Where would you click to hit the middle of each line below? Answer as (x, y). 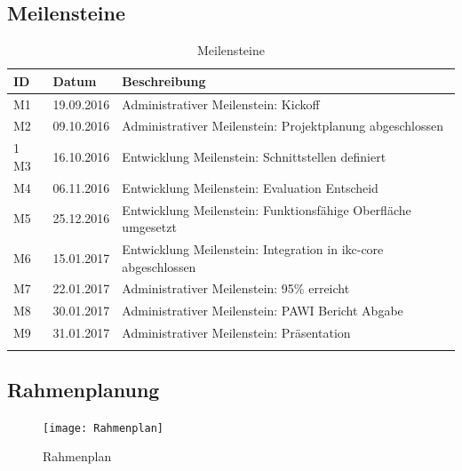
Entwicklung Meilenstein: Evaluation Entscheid (250, 187)
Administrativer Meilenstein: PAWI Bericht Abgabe (263, 311)
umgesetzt (149, 227)
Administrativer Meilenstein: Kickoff (221, 104)
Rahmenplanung (84, 389)
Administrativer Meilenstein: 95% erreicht (236, 288)
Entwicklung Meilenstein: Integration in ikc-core (253, 249)
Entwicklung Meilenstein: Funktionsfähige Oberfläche (267, 209)
